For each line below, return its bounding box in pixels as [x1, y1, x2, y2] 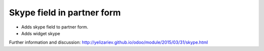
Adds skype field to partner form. [21, 24, 88, 30]
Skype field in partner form [9, 7, 121, 18]
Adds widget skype [21, 30, 61, 36]
